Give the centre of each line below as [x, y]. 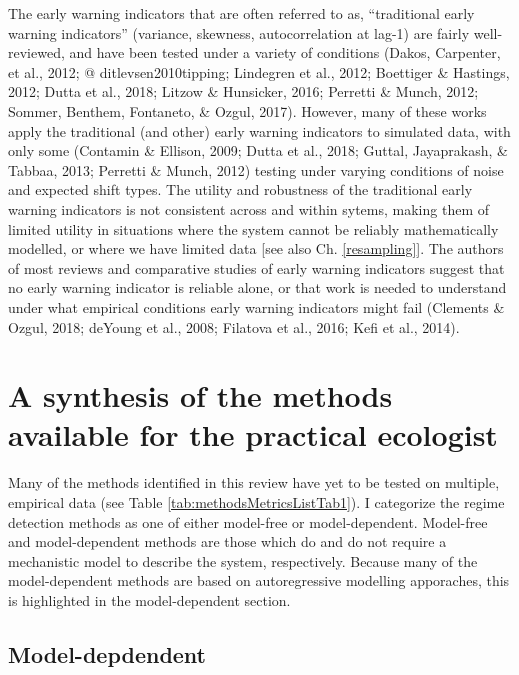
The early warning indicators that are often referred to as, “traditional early [241, 13]
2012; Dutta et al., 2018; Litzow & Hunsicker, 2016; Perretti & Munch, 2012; [243, 91]
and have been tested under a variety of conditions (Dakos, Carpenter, [285, 52]
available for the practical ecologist [253, 434]
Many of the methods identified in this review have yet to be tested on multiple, [254, 482]
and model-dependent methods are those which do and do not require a [227, 541]
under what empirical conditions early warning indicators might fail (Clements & [256, 306]
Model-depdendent [107, 653]
